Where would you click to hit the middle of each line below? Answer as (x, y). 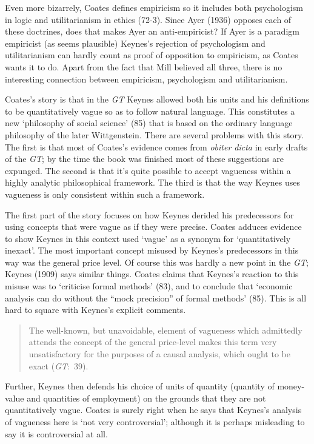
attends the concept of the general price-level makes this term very (153, 342)
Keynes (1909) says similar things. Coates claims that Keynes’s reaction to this (152, 274)
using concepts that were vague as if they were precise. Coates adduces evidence (153, 227)
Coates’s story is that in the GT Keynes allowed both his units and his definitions (157, 99)
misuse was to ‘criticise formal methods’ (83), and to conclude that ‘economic (149, 286)
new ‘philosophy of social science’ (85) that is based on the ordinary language (149, 123)
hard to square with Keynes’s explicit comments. (95, 310)
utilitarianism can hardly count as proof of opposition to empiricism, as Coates (152, 55)
